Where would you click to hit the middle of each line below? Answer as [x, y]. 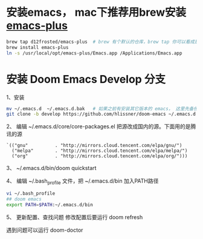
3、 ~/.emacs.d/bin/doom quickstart [51, 168]
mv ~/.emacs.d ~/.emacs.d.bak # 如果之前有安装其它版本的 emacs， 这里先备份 [102, 109]
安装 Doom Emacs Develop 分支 [86, 79]
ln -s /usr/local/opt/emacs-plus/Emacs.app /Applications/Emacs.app [94, 53]
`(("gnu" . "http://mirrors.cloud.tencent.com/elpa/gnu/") [94, 146]
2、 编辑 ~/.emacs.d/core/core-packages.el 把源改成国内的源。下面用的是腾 [101, 126]
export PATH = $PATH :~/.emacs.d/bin [50, 205]
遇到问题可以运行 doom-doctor [45, 230]
